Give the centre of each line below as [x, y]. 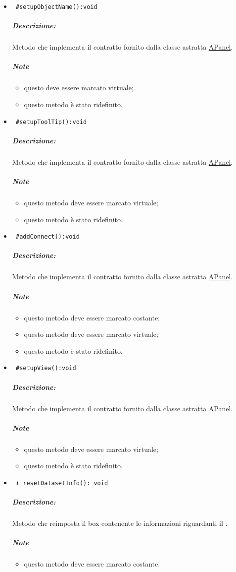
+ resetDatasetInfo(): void [62, 483]
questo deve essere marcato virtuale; [79, 88]
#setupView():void [46, 368]
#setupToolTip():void [51, 122]
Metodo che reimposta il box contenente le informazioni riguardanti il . [120, 523]
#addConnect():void [47, 237]
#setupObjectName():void [56, 7]
